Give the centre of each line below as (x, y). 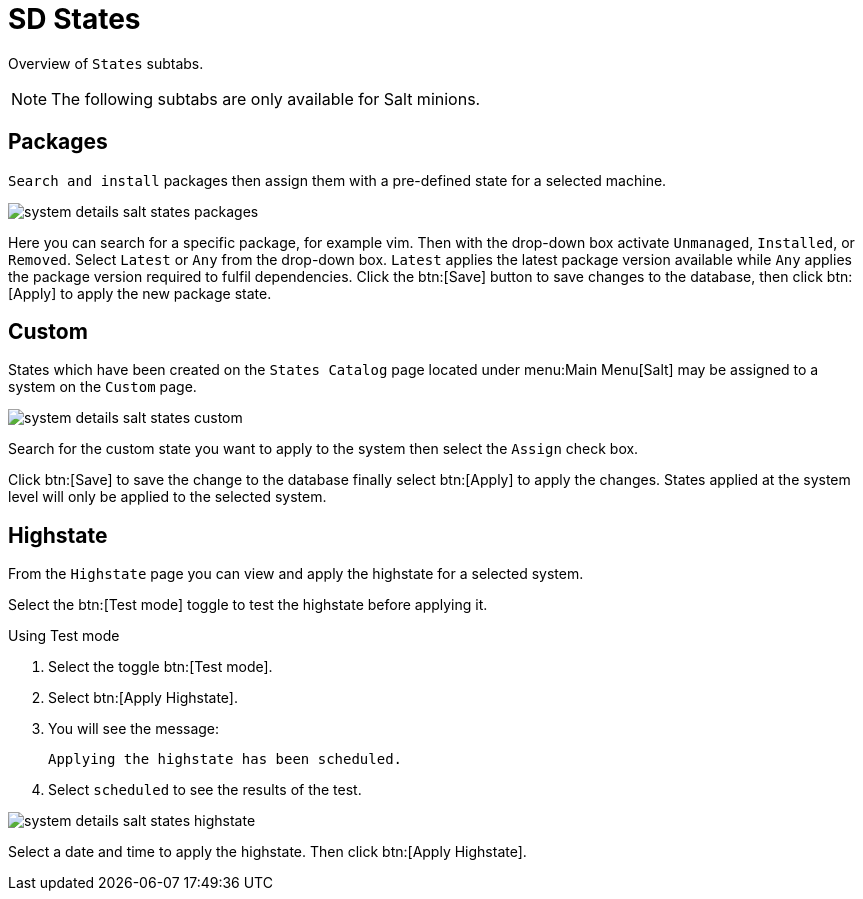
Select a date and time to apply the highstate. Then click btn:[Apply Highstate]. (267, 852)
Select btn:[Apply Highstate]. (143, 698)
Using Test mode (64, 636)
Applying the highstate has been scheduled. (225, 759)
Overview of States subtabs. (106, 63)
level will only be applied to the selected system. (167, 497)
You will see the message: (134, 729)
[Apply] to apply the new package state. (140, 293)
